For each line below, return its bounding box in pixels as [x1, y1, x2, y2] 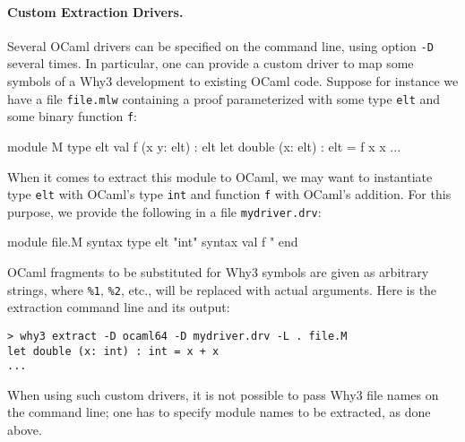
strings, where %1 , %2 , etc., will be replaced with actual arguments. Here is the [7, 280, 437, 299]
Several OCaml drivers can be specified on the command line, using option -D [7, 36, 434, 55]
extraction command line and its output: [7, 298, 230, 316]
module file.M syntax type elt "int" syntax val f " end [7, 232, 298, 251]
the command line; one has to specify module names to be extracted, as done [7, 403, 431, 421]
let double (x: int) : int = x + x [7, 344, 220, 358]
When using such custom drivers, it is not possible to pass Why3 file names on [7, 385, 439, 403]
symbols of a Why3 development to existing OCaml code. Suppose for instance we [7, 72, 459, 91]
